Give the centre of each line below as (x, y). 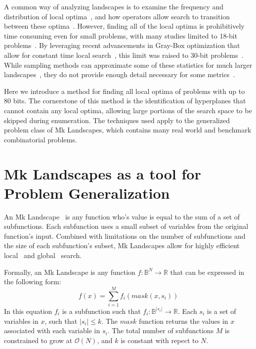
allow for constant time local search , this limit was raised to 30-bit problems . (124, 55)
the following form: (33, 282)
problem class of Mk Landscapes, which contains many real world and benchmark (128, 130)
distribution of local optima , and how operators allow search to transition (117, 16)
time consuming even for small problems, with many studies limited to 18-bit (121, 35)
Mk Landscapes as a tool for (103, 173)
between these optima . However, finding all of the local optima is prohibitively (124, 26)
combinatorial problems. (41, 139)
